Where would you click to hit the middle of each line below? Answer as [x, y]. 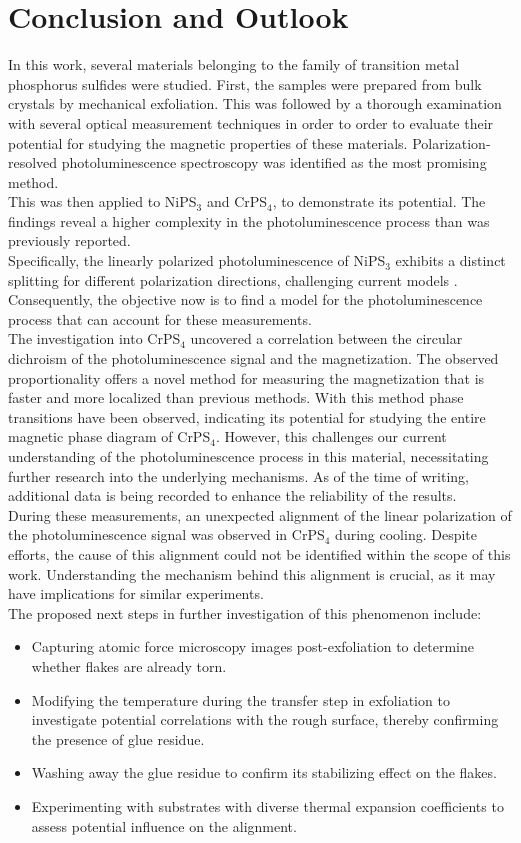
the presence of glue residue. [118, 738]
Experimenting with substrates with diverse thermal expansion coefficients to [267, 805]
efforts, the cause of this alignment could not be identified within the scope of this [259, 553]
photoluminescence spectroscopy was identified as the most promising [274, 162]
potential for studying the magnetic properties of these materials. [208, 142]
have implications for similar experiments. [136, 593]
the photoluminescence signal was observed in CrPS [166, 534]
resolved [33, 162]
